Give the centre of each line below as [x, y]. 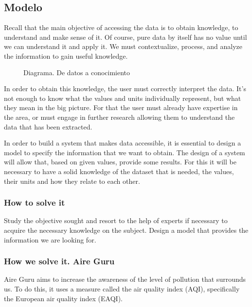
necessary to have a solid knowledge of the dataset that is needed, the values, [119, 171]
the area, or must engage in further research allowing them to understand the [119, 117]
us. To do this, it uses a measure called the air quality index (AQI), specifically [122, 288]
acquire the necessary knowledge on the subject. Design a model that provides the [126, 230]
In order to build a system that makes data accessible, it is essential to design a [123, 143]
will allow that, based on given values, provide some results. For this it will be [120, 162]
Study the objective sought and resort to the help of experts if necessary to [116, 220]
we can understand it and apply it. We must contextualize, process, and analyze [123, 46]
